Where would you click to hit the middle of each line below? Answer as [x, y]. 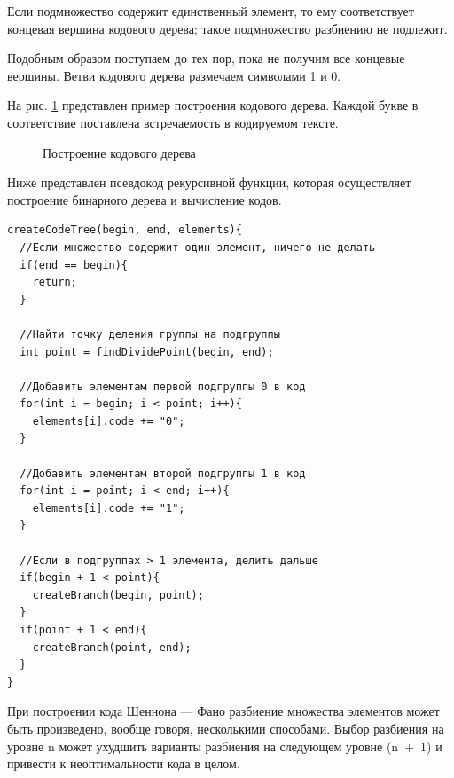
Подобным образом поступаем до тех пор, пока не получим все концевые [206, 58]
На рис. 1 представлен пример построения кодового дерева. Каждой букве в [213, 105]
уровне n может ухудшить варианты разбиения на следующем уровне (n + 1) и [225, 746]
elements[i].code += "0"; [109, 421]
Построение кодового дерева [119, 152]
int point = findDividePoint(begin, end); [147, 352]
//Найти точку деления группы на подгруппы [150, 334]
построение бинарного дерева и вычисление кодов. [145, 199]
